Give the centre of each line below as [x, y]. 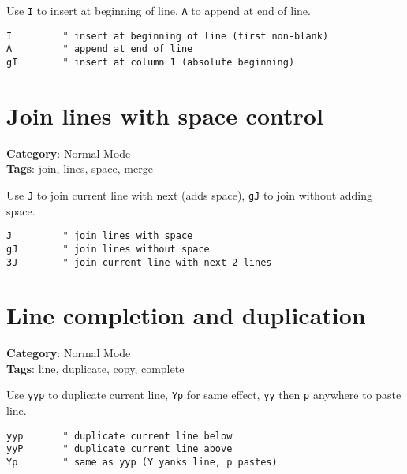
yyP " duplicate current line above [119, 449]
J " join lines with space [100, 236]
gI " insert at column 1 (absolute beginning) [151, 62]
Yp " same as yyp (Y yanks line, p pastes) [142, 463]
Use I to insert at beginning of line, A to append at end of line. [159, 10]
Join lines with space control [165, 115]
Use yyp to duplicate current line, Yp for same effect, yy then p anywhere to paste [204, 395]
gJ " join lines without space [108, 249]
